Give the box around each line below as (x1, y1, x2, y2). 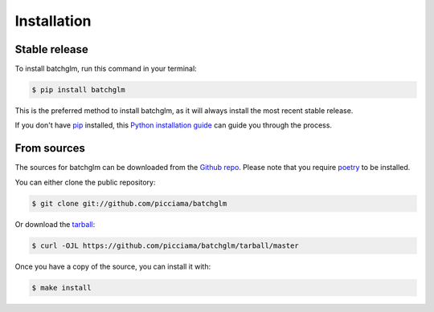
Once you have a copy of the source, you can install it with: (14, 261, 211, 271)
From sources (14, 141, 86, 156)
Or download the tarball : (14, 219, 96, 229)
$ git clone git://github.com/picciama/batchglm (31, 199, 227, 208)
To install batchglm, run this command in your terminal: (14, 64, 197, 74)
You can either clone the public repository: (14, 177, 156, 187)
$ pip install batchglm (31, 85, 126, 95)
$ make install (31, 283, 92, 292)
